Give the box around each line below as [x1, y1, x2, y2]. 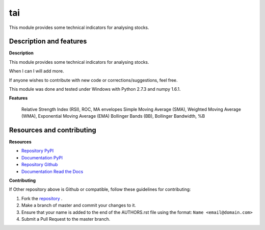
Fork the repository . [21, 195, 63, 201]
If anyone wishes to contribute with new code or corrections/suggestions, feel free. [9, 77, 178, 83]
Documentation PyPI [21, 154, 63, 160]
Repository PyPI [21, 148, 54, 154]
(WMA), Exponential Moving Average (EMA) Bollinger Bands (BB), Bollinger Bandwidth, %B [21, 113, 205, 119]
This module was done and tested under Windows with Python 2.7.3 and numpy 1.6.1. [9, 86, 181, 92]
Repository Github [21, 162, 58, 168]
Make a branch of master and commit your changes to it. [21, 203, 136, 208]
